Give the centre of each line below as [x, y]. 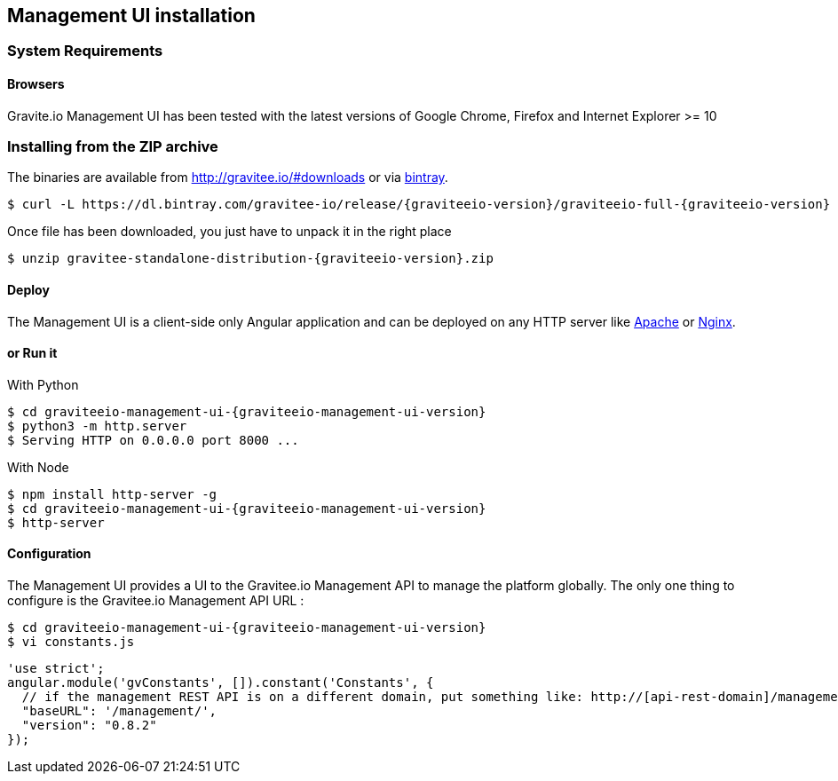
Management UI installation [131, 16]
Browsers [36, 84]
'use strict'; [56, 669]
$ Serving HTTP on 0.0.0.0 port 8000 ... [153, 440]
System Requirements [85, 51]
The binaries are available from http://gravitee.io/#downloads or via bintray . [228, 177]
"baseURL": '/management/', [119, 711]
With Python [43, 384]
